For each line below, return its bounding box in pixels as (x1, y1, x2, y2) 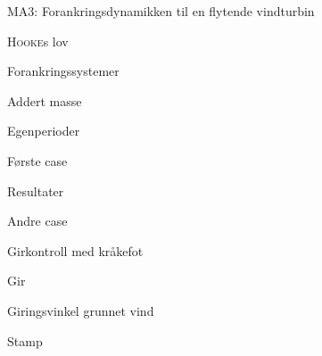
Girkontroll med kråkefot (7, 241, 144, 260)
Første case (7, 151, 68, 170)
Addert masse (7, 91, 82, 110)
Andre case (7, 211, 68, 230)
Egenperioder (7, 121, 80, 140)
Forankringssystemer (7, 62, 120, 80)
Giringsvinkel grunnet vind (7, 301, 154, 319)
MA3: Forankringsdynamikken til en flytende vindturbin (7, 2, 315, 20)
